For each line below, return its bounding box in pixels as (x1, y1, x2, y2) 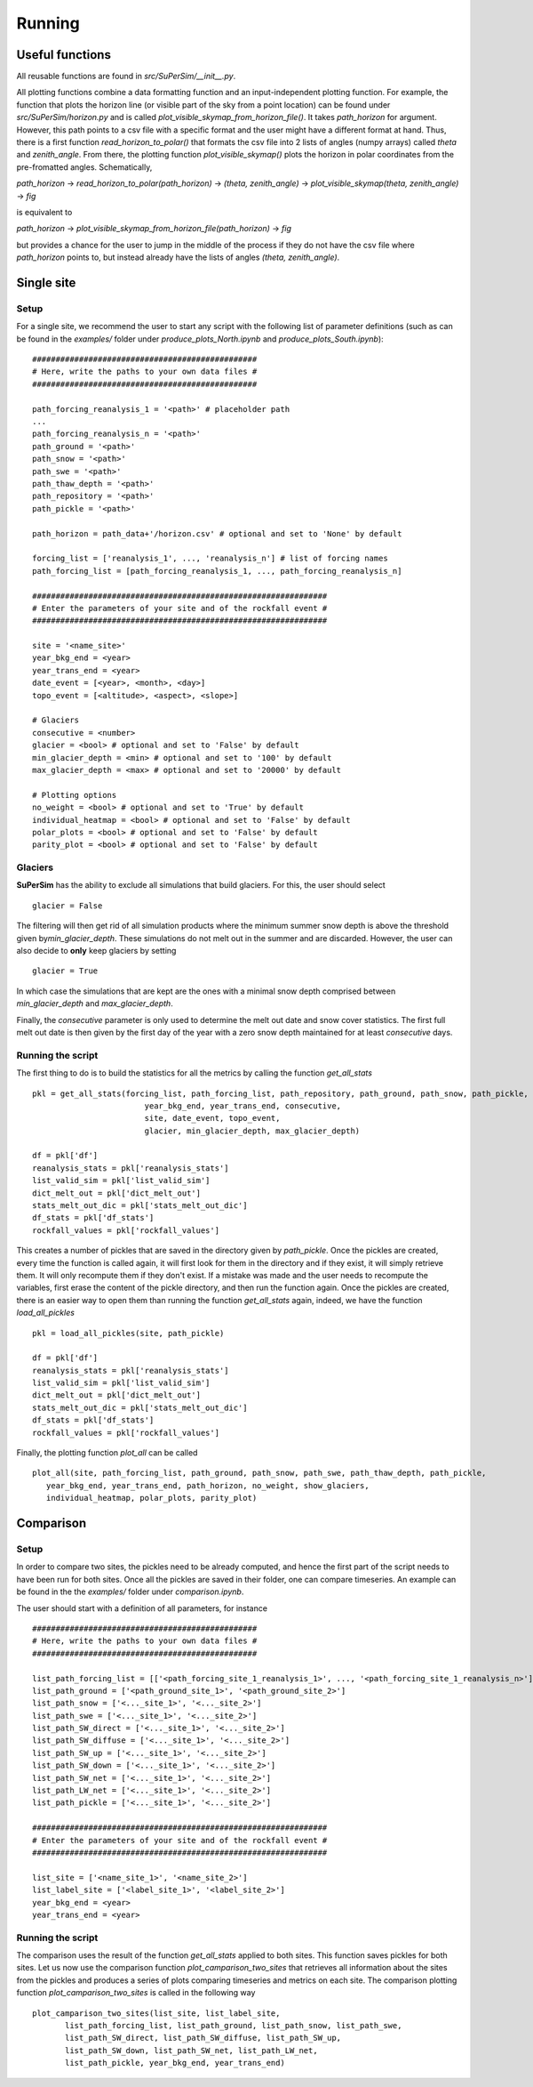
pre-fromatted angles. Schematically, (16, 161, 153, 173)
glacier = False (32, 900, 103, 911)
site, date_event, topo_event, (144, 1113, 281, 1124)
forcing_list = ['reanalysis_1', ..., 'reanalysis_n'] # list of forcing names (32, 553, 388, 564)
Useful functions (16, 47, 111, 62)
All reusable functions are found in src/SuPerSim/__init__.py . (16, 71, 236, 82)
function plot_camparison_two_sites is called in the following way (16, 1987, 256, 1998)
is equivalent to (16, 206, 73, 217)
